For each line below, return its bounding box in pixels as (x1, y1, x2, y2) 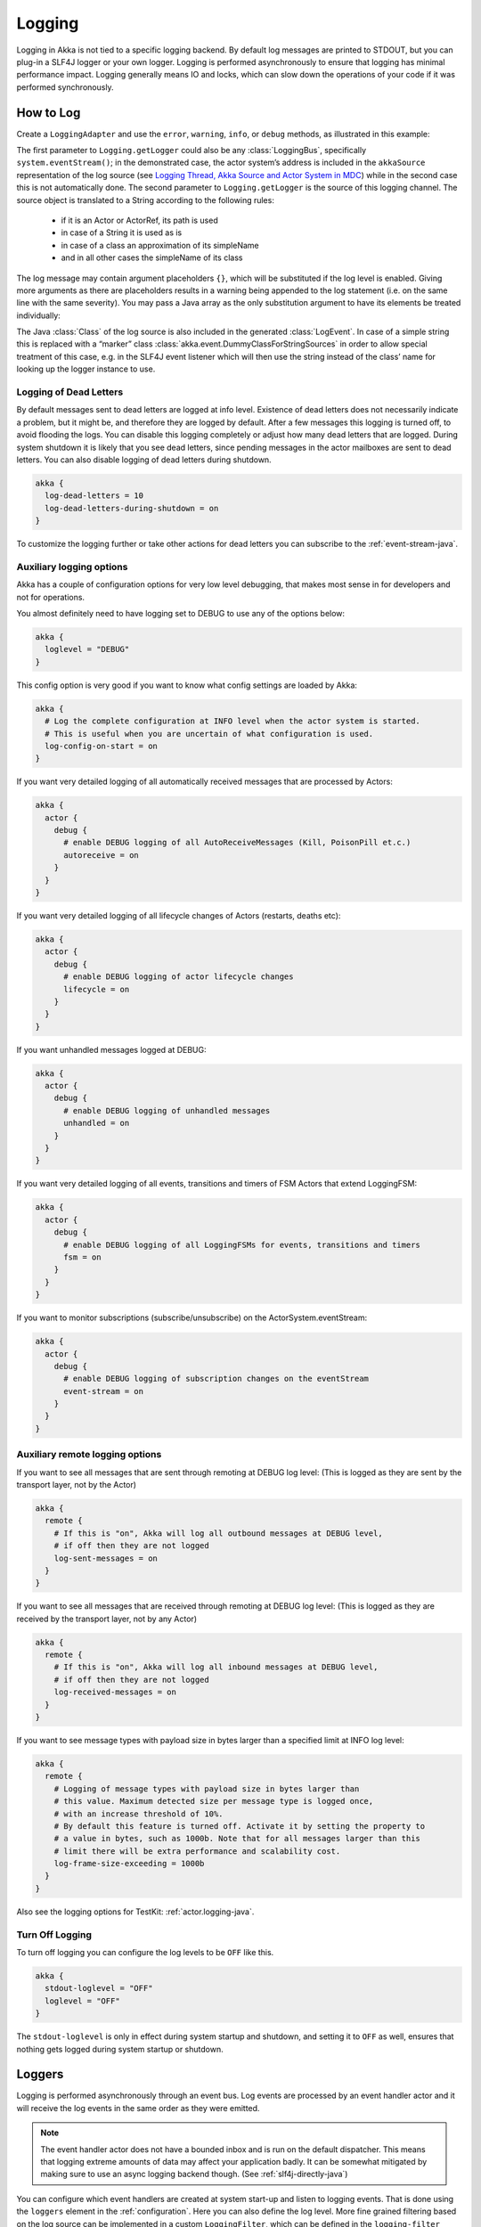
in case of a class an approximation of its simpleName (61, 240, 259, 250)
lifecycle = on (63, 984, 130, 994)
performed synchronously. (16, 81, 115, 93)
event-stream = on (63, 1386, 144, 1396)
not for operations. (16, 591, 85, 602)
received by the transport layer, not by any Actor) (16, 1613, 198, 1624)
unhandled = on (63, 1118, 130, 1129)
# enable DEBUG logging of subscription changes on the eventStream (63, 1374, 370, 1384)
